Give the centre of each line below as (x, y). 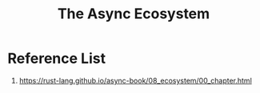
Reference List (56, 58)
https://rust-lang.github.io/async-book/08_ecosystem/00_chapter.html (136, 80)
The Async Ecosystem (134, 14)
